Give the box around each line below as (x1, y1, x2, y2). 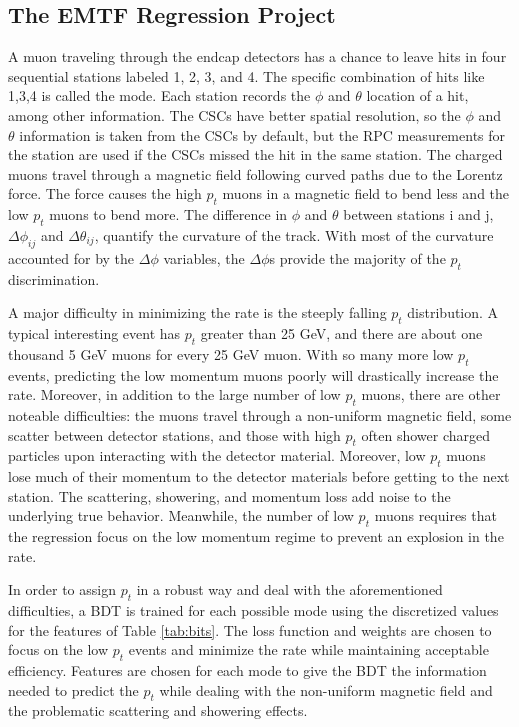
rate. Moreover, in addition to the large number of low (8, 384, 341, 405)
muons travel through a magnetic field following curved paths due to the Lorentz (8, 163, 503, 184)
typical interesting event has (8, 322, 181, 343)
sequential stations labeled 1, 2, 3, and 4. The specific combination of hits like (8, 65, 485, 86)
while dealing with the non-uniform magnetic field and (159, 679, 493, 700)
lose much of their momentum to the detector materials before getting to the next (8, 466, 510, 487)
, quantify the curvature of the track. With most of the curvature (94, 224, 494, 245)
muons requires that (374, 505, 497, 526)
